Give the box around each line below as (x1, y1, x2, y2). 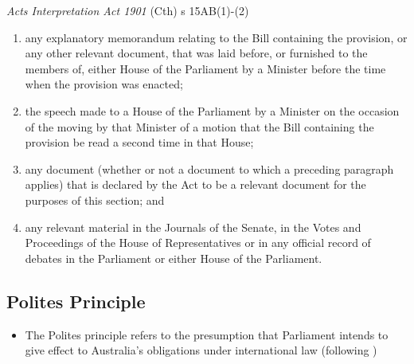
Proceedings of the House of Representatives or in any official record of (25, 234, 371, 251)
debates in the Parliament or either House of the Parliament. (25, 249, 322, 266)
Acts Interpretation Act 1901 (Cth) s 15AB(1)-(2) (6, 2, 249, 18)
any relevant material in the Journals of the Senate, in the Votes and (25, 218, 361, 235)
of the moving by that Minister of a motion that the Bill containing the (25, 118, 374, 135)
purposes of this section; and (25, 191, 165, 208)
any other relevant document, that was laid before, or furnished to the (25, 45, 368, 61)
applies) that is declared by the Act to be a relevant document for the (25, 176, 366, 193)
